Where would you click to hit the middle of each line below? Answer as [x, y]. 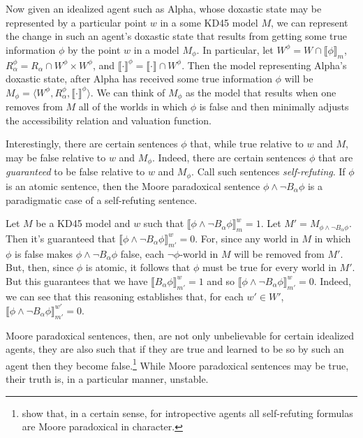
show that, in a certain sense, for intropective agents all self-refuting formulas [187, 413]
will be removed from [279, 253]
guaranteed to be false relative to [75, 171]
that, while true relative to [247, 144]
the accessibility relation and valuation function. [109, 120]
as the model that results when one [261, 92]
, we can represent [309, 22]
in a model [156, 49]
